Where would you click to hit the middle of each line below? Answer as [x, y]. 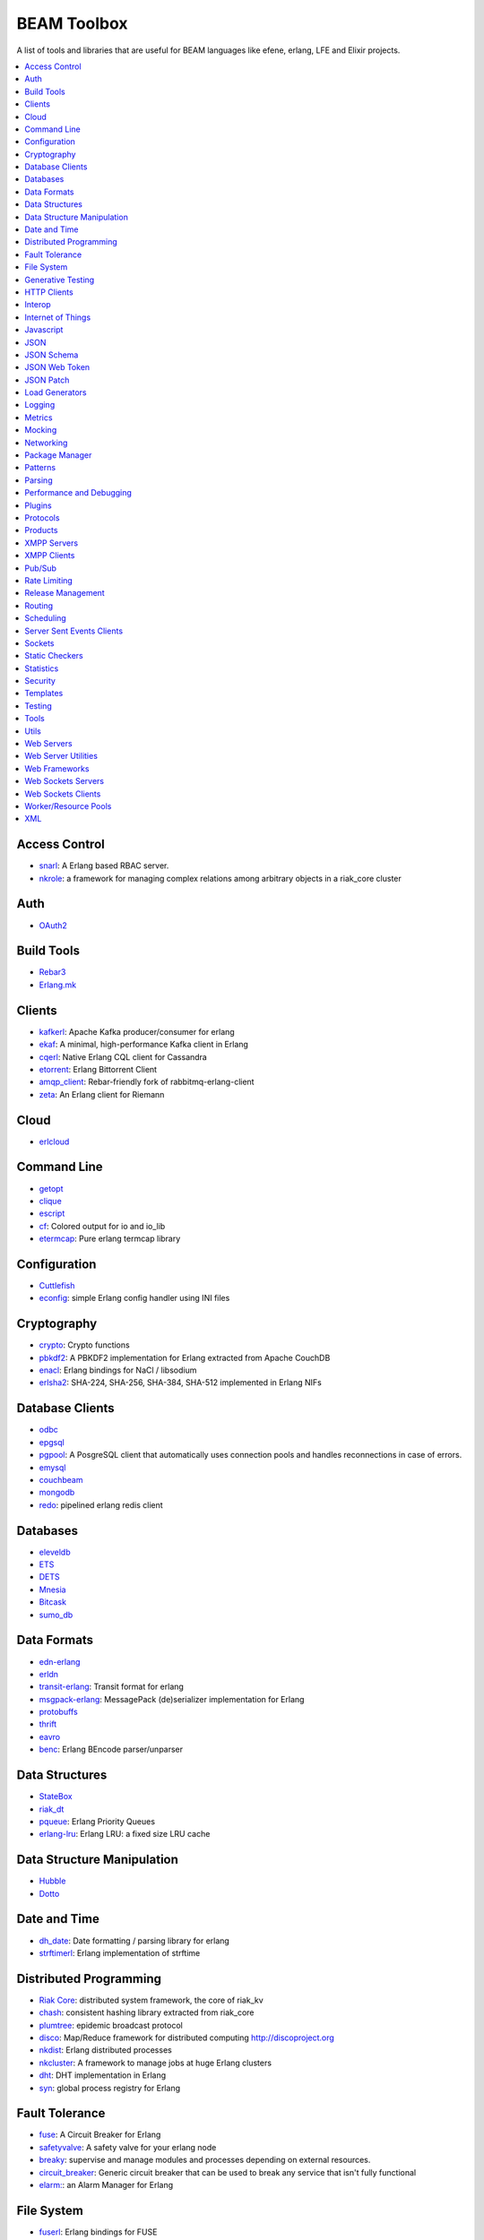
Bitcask [53, 1602]
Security [40, 681]
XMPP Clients [50, 556]
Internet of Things [58, 317]
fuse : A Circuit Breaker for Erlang [100, 2135]
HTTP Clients [49, 292]
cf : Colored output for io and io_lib [102, 1226]
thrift [48, 1724]
